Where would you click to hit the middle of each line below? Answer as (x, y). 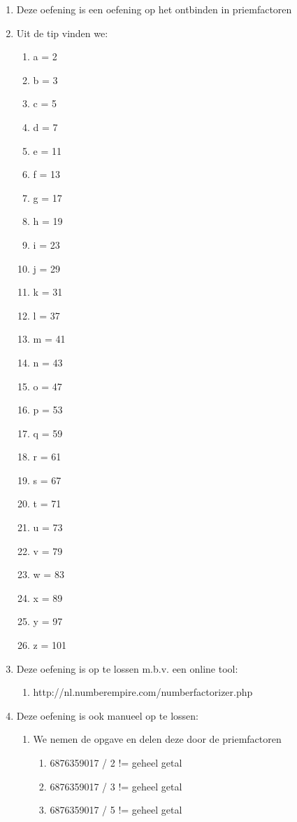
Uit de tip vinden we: (62, 33)
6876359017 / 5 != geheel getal (116, 810)
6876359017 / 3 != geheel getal (116, 786)
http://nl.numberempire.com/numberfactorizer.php (143, 692)
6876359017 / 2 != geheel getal (116, 762)
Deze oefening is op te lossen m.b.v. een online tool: (127, 668)
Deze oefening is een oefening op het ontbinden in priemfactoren (154, 9)
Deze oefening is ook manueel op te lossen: (107, 715)
